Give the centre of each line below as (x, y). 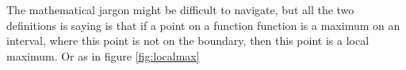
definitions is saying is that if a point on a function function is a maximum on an (203, 25)
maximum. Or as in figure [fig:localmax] (103, 55)
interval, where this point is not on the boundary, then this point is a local (188, 41)
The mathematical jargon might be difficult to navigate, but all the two (180, 9)
